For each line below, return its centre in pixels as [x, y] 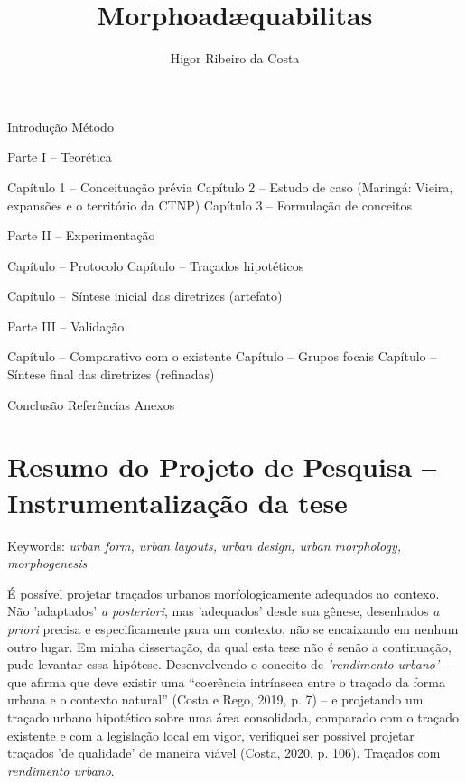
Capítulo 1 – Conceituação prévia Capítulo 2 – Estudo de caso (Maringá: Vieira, [230, 186]
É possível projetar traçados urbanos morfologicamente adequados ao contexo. [224, 593]
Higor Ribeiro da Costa [235, 58]
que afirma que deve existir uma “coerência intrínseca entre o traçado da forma [226, 681]
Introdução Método [61, 126]
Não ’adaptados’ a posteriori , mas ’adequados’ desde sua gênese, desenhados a [224, 611]
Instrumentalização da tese [177, 502]
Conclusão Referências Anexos [91, 404]
